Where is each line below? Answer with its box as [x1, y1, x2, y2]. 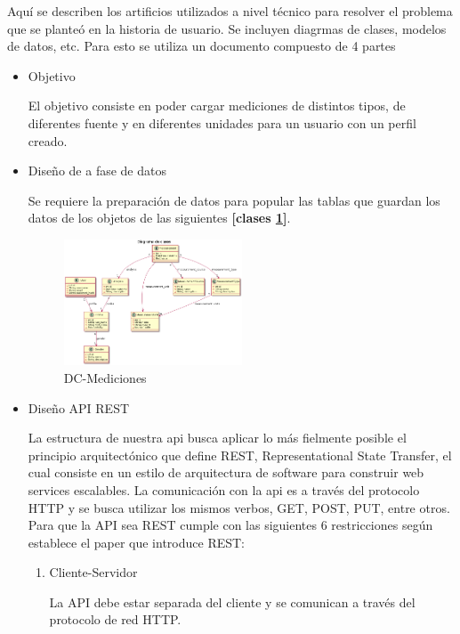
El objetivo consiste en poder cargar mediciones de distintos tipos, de [28, 96, 406, 115]
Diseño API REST [28, 398, 130, 417]
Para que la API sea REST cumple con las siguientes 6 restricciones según [28, 516, 433, 534]
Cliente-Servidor [49, 563, 138, 581]
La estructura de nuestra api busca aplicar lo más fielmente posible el [28, 428, 407, 447]
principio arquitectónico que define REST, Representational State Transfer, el [28, 445, 452, 464]
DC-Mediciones [63, 368, 147, 386]
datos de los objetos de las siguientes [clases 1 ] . [28, 208, 291, 227]
